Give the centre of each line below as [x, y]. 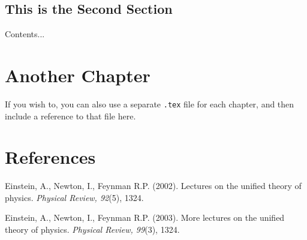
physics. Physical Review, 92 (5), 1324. [74, 197]
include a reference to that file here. [70, 115]
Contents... [25, 34]
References [50, 157]
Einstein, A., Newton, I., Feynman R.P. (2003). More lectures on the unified [145, 217]
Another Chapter [78, 75]
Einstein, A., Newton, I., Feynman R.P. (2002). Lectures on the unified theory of [153, 186]
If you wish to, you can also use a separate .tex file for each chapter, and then [150, 103]
